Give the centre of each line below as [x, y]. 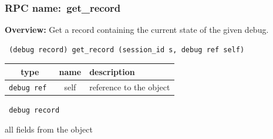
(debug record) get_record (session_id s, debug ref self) [127, 50]
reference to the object [130, 87]
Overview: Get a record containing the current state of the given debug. [137, 30]
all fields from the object [49, 129]
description [112, 71]
